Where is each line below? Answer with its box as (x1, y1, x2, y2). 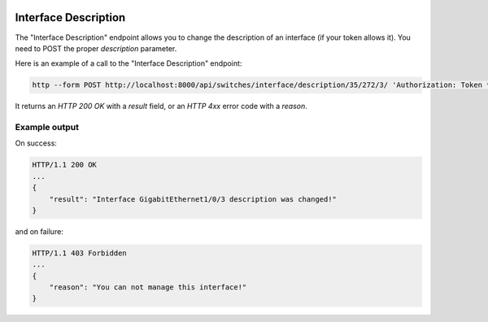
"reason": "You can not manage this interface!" (49, 283, 247, 292)
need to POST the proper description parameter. (15, 43, 177, 53)
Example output (15, 122, 79, 133)
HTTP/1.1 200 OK (32, 160, 98, 170)
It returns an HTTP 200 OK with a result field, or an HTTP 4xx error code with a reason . (15, 102, 308, 111)
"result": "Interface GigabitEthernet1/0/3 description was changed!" (49, 194, 338, 203)
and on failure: (15, 226, 64, 236)
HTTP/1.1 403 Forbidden (32, 248, 128, 258)
